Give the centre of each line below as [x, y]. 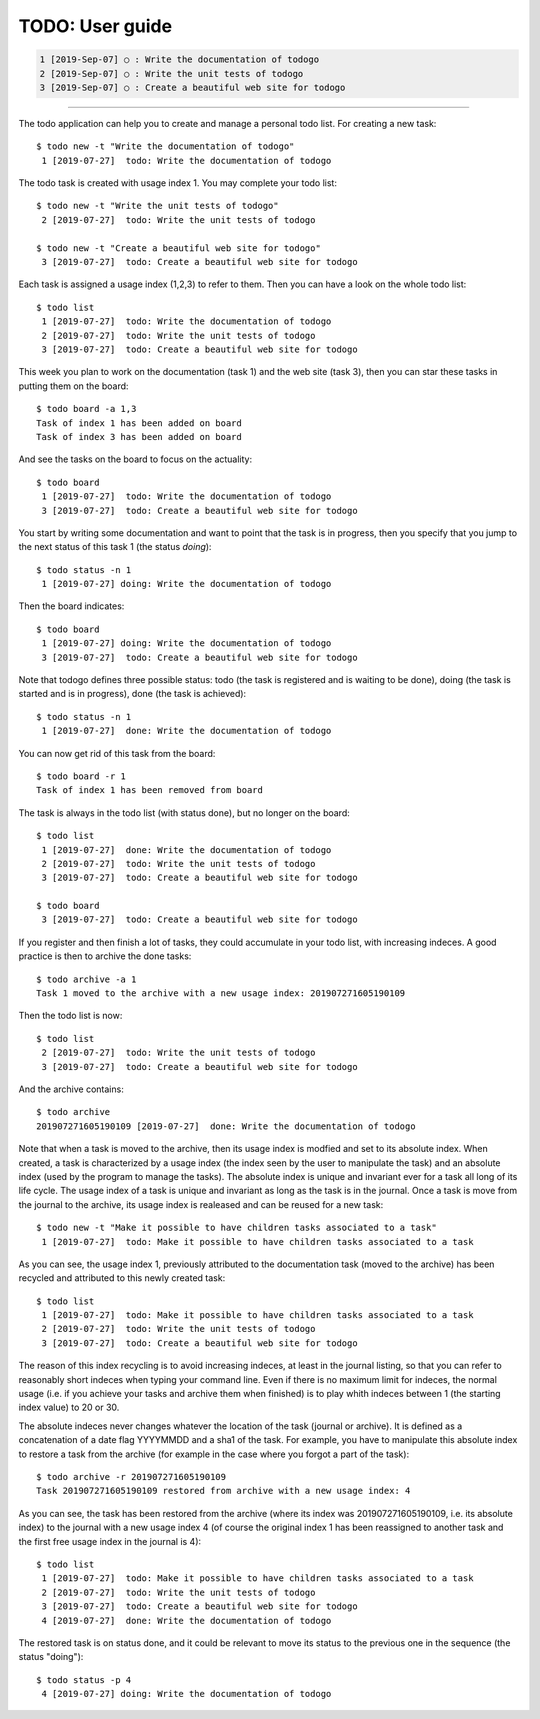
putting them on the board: [73, 386]
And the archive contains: [71, 1089]
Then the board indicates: [71, 606]
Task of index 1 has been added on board [139, 423]
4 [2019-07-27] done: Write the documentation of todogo [186, 1620]
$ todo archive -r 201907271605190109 [131, 1476]
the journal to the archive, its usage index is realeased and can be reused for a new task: [201, 1204]
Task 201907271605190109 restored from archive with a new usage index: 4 [223, 1491]
